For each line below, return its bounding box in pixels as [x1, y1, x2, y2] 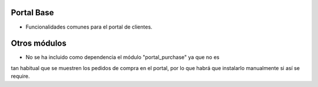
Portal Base [11, 8, 54, 18]
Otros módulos [11, 39, 67, 48]
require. [11, 73, 30, 80]
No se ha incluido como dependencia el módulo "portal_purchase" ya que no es [25, 54, 220, 61]
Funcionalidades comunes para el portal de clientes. [25, 23, 153, 30]
